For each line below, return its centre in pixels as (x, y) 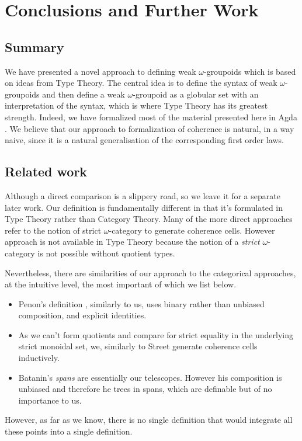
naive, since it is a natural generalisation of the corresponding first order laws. (144, 140)
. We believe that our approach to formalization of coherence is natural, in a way (150, 128)
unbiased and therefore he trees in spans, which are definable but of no (145, 389)
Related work (46, 171)
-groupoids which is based (250, 71)
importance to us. (50, 400)
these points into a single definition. (69, 431)
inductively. (39, 358)
